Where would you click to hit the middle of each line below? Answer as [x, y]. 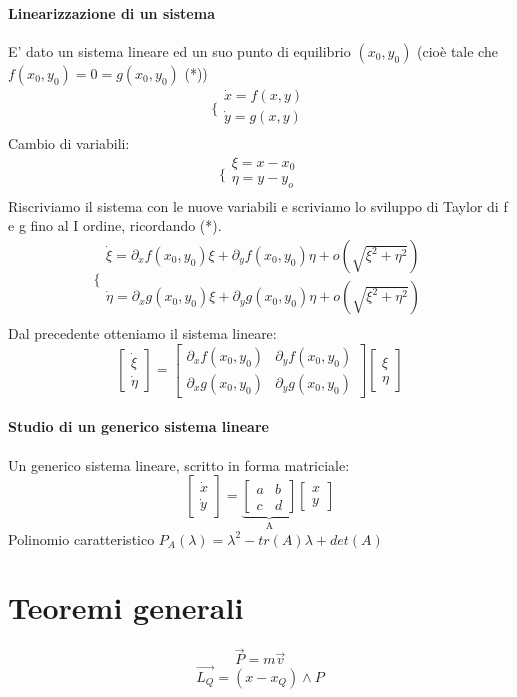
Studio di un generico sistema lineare [138, 426]
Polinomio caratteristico [81, 538]
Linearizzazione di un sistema [111, 12]
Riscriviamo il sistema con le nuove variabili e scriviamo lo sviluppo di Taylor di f [258, 205]
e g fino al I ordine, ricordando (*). [115, 225]
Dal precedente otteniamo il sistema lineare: [142, 333]
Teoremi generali [126, 607]
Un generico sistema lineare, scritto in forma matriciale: [179, 464]
